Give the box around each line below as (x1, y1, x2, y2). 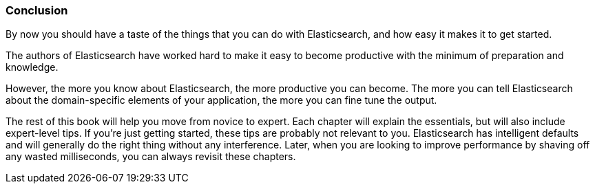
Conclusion (6, 3, 68, 17)
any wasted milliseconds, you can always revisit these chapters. (6, 151, 296, 163)
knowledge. (6, 61, 59, 74)
